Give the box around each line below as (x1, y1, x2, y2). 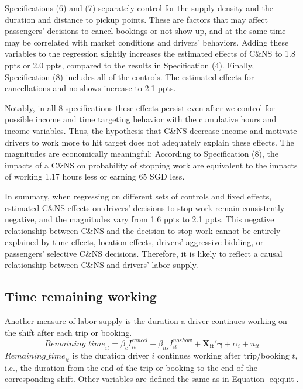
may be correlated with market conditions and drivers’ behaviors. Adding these (5, 36, 289, 48)
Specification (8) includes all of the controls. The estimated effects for (5, 70, 254, 82)
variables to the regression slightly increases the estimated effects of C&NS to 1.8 (5, 47, 295, 60)
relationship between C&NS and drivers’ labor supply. (5, 259, 198, 271)
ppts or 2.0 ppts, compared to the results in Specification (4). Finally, (5, 58, 254, 71)
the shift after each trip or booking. (5, 326, 132, 338)
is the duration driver (72, 349, 149, 361)
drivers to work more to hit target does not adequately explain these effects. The (5, 136, 294, 148)
